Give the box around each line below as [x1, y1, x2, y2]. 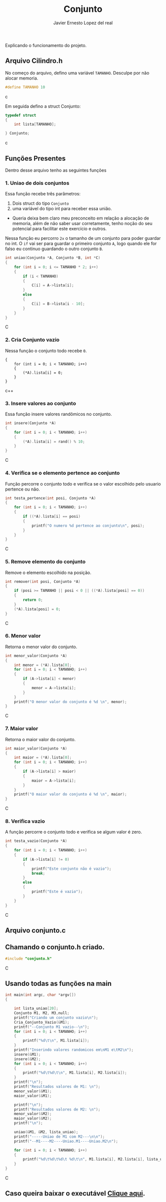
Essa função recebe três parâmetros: [5, 191, 81, 197]
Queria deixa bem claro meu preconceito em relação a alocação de [12, 215, 149, 221]
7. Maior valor [5, 725, 39, 732]
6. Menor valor [5, 632, 41, 639]
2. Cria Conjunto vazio [5, 336, 60, 343]
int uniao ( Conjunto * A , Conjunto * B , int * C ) [5, 256, 101, 261]
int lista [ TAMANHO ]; [14, 122, 56, 127]
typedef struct [5, 113, 37, 118]
